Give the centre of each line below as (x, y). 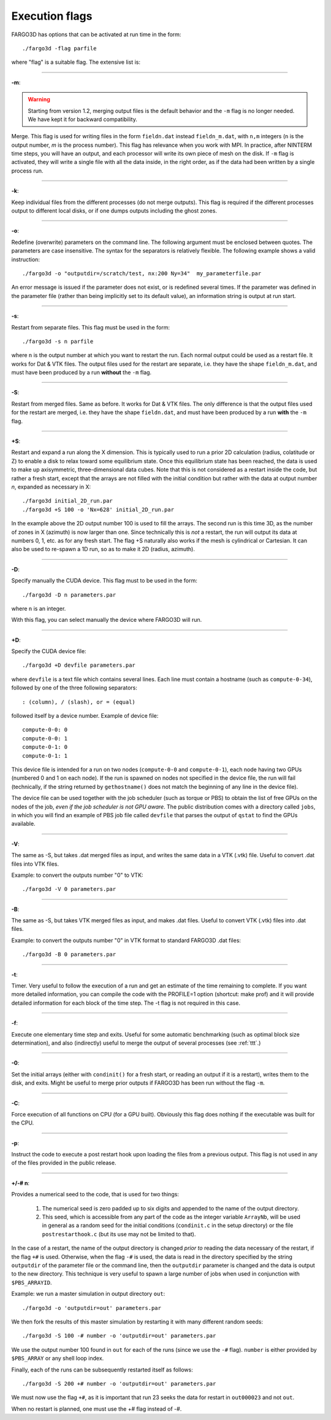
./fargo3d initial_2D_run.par (68, 501)
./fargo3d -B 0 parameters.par (69, 955)
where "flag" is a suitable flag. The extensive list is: (76, 62)
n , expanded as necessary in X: (51, 487)
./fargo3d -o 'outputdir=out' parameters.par (92, 1308)
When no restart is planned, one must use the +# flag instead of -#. (97, 1409)
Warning (39, 100)
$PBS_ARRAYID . (32, 1282)
